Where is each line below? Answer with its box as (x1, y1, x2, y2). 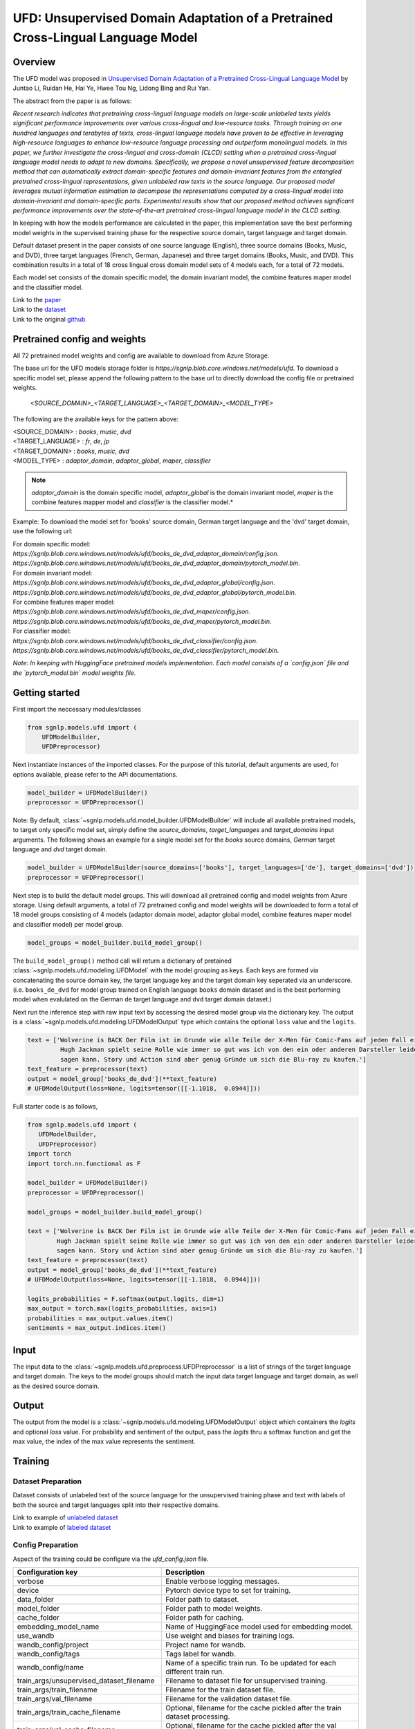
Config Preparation (12, 1540, 79, 1550)
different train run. (165, 1667, 225, 1676)
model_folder (17, 1604, 60, 1614)
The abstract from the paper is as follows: (12, 97, 132, 105)
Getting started (12, 687, 80, 699)
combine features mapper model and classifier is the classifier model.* (31, 498, 234, 506)
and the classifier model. (12, 283, 83, 291)
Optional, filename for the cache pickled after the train (165, 1703, 342, 1713)
